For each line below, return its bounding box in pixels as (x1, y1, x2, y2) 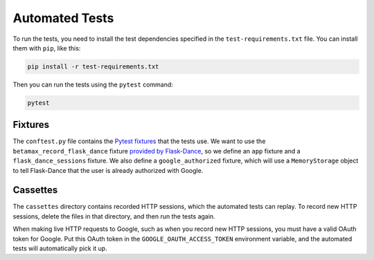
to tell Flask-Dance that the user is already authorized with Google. (12, 166, 204, 174)
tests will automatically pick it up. (12, 244, 107, 252)
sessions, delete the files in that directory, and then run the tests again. (12, 212, 215, 221)
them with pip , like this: (12, 44, 81, 52)
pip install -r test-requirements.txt (27, 62, 159, 71)
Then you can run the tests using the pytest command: (12, 80, 173, 89)
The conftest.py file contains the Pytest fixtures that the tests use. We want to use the (12, 137, 266, 145)
